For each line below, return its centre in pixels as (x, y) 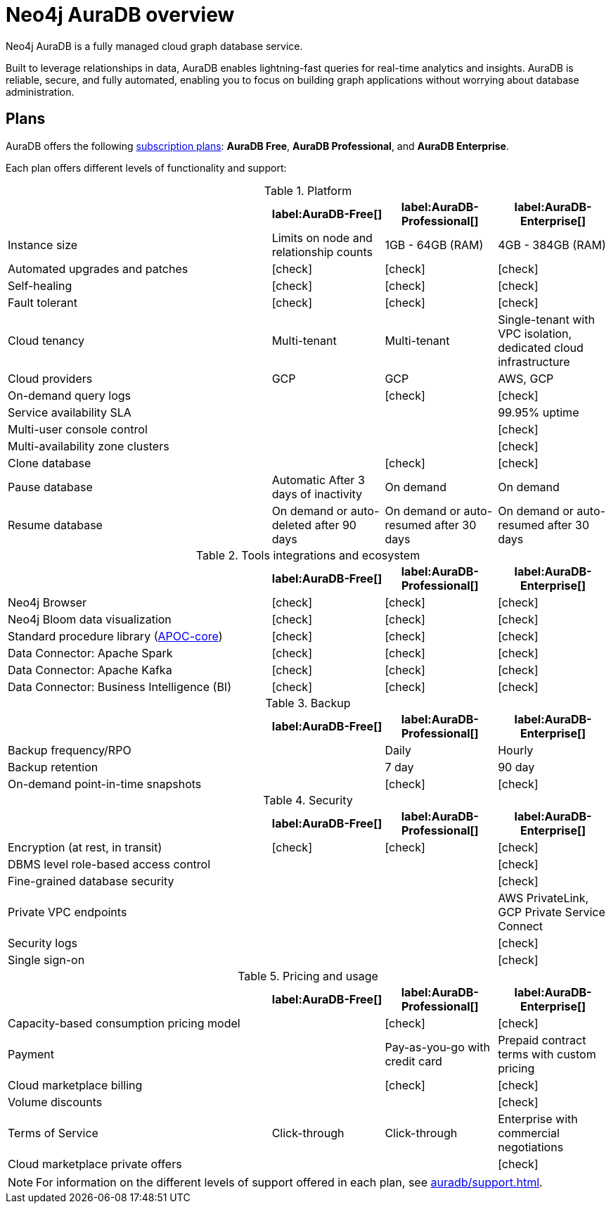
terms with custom (547, 1054)
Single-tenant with (546, 319)
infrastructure (534, 361)
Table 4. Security (308, 800)
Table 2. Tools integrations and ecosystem (308, 555)
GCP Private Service (552, 912)
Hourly (516, 750)
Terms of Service (53, 1133)
